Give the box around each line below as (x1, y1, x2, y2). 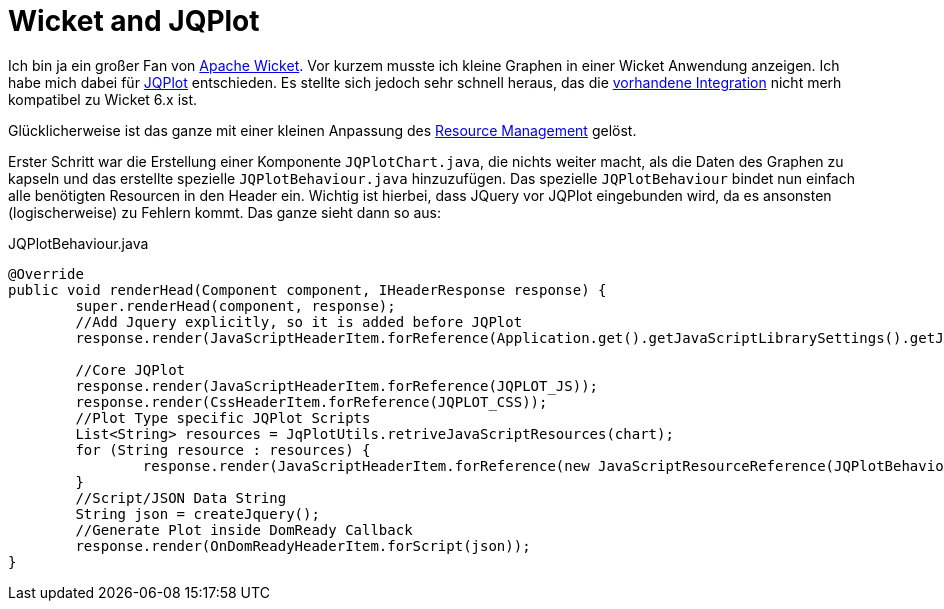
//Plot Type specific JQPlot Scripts (75, 409, 371, 426)
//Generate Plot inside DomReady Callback (75, 521, 413, 538)
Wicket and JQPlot (8, 4, 260, 38)
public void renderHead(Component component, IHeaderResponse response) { (8, 281, 607, 298)
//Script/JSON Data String (75, 489, 287, 506)
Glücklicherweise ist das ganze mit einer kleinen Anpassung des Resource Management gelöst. (8, 121, 637, 139)
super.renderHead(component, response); (75, 297, 396, 314)
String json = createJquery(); (75, 505, 320, 522)
